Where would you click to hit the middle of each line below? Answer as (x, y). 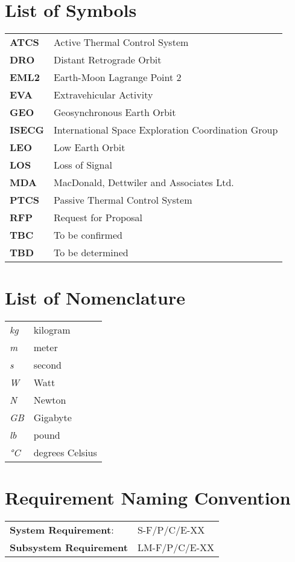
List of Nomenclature (95, 298)
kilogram (52, 330)
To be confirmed (88, 235)
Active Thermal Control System (121, 42)
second (47, 365)
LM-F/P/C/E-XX (176, 547)
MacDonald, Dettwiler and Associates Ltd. (144, 182)
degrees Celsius (65, 453)
